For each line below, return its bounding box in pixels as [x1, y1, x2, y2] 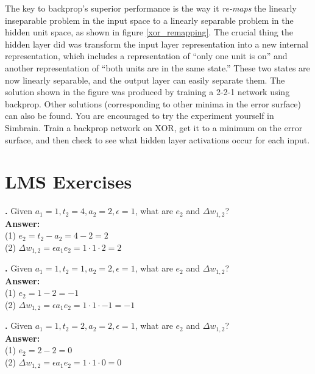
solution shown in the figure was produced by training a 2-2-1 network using [5, 85, 290, 98]
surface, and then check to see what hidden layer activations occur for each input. [5, 133, 310, 146]
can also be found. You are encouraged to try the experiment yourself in [5, 109, 274, 122]
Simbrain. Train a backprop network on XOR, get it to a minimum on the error [5, 121, 303, 134]
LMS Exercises [5, 169, 132, 194]
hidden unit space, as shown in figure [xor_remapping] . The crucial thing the [5, 26, 293, 38]
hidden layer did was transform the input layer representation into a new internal [5, 37, 308, 50]
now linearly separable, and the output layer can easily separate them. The [5, 73, 285, 86]
